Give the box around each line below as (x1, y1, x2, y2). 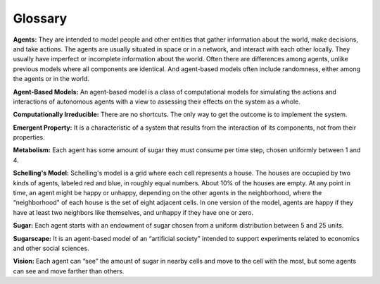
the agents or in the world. (13, 75, 89, 83)
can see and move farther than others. (13, 266, 125, 275)
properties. (13, 133, 45, 142)
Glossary (13, 11, 68, 26)
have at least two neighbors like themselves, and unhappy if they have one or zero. (13, 208, 253, 216)
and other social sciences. (13, 244, 89, 252)
